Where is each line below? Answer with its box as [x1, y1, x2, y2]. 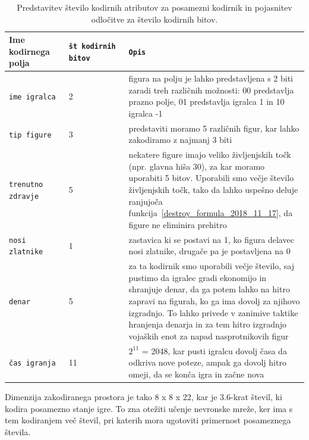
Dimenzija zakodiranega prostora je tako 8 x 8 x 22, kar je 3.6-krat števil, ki [5, 390, 282, 402]
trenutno [9, 180, 43, 189]
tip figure [9, 130, 52, 139]
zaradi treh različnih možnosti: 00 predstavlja [128, 83, 294, 96]
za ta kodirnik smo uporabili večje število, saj [128, 260, 294, 272]
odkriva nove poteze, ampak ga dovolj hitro [128, 356, 286, 369]
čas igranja [9, 359, 56, 368]
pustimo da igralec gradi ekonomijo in [128, 271, 267, 283]
